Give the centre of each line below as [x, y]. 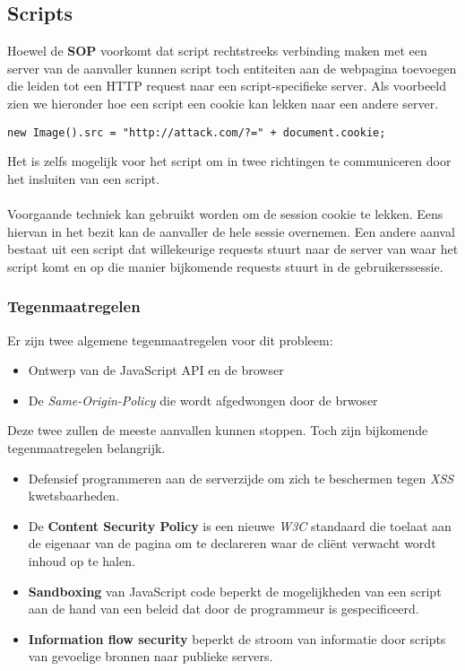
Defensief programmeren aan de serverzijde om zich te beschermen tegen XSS [241, 478]
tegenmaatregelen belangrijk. [86, 447]
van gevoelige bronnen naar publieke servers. [151, 656]
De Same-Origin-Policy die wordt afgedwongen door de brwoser [203, 400]
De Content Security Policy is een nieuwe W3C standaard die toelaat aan [240, 525]
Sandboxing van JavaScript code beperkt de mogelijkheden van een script [235, 591]
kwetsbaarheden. [74, 496]
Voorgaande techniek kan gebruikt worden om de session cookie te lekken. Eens [225, 214]
